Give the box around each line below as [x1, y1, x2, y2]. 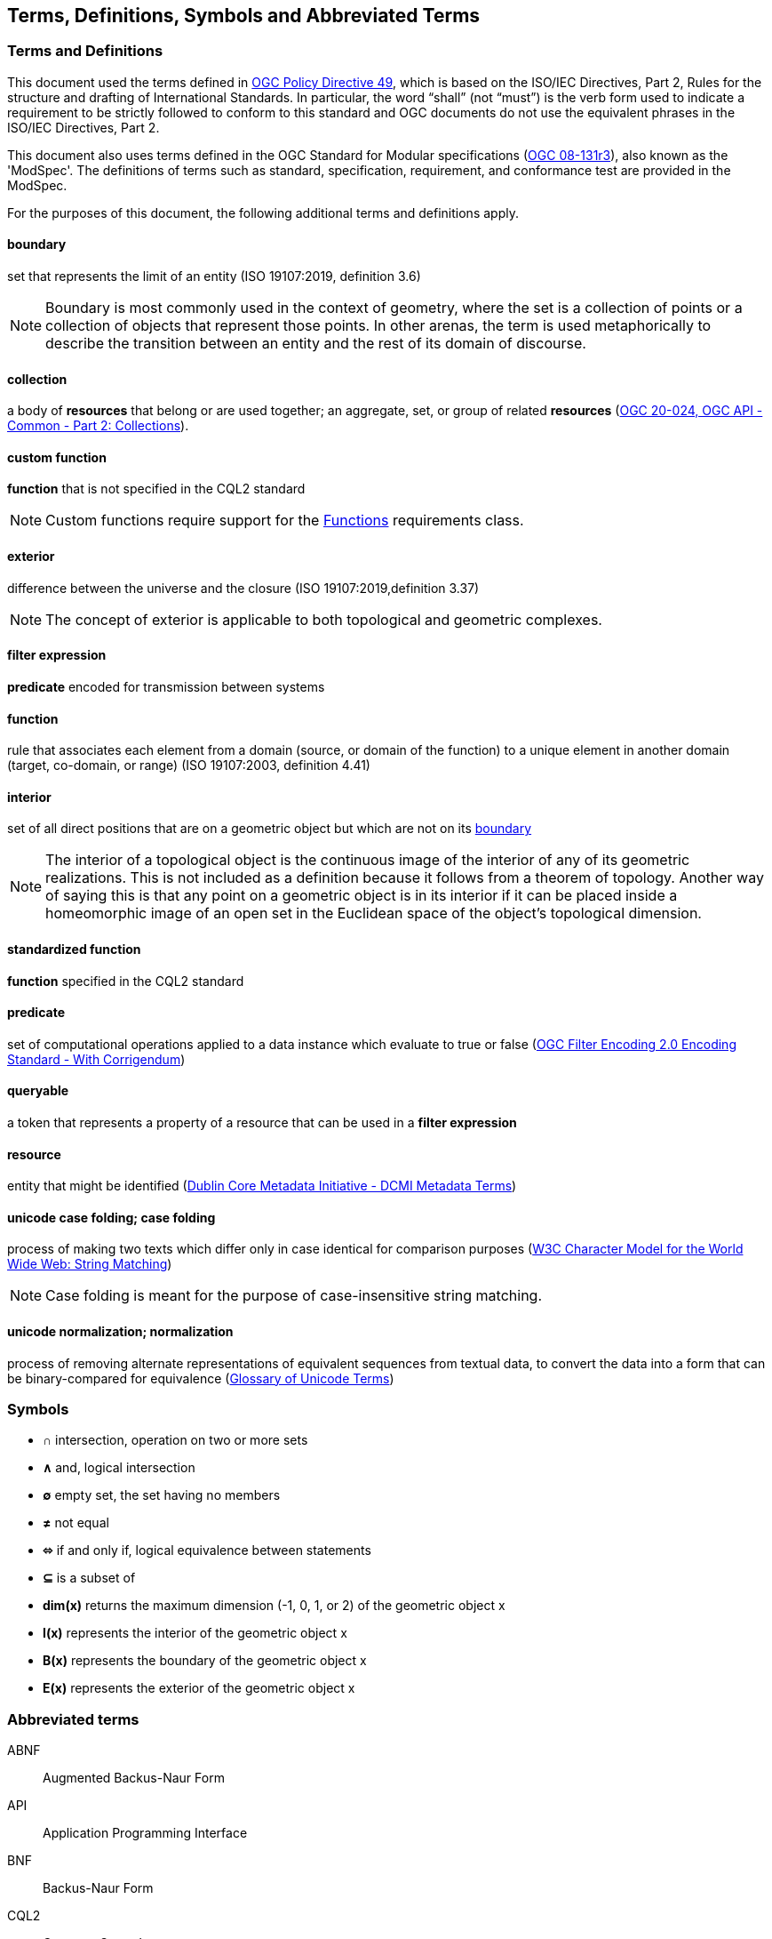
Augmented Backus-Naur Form [43, 1770, 225, 1786]
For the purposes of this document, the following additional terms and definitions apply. [7, 204, 519, 220]
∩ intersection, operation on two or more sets [43, 1432, 308, 1448]
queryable [7, 1083, 69, 1099]
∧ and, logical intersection [43, 1460, 195, 1476]
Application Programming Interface [43, 1825, 248, 1841]
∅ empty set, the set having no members [43, 1487, 281, 1503]
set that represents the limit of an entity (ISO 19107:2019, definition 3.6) [7, 268, 421, 284]
